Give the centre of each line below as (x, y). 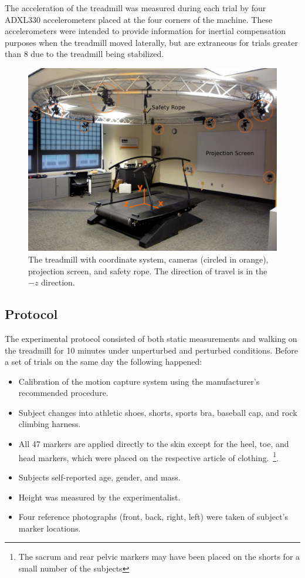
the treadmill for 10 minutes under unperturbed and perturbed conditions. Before (152, 350)
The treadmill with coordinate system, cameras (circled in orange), (148, 259)
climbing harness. (50, 424)
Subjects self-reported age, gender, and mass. (99, 477)
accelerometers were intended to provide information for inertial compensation (145, 31)
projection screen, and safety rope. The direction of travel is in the (148, 270)
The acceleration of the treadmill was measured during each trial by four (135, 8)
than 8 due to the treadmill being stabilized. (84, 54)
